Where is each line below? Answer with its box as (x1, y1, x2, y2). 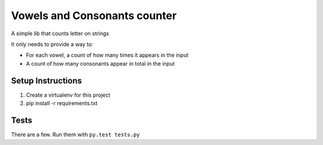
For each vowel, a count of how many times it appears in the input (26, 51, 188, 59)
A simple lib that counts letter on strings (11, 30, 109, 37)
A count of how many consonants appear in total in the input (26, 60, 175, 67)
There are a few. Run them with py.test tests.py (11, 131, 140, 138)
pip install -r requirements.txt (26, 100, 98, 107)
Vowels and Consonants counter (11, 9, 177, 22)
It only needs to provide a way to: (11, 41, 93, 48)
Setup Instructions (11, 75, 82, 86)
